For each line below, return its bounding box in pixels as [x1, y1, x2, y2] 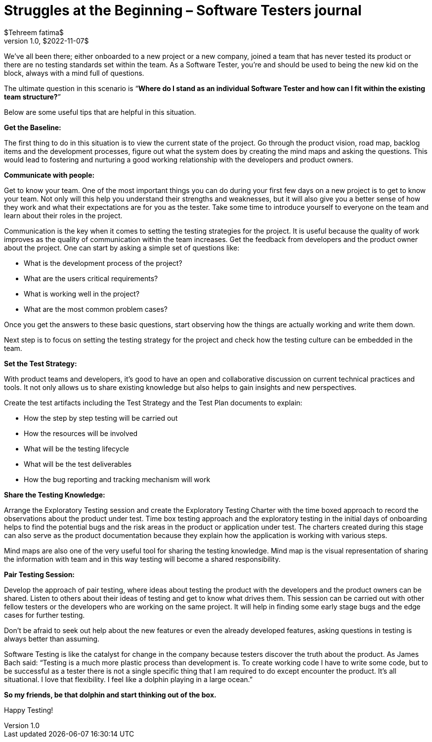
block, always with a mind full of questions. [4, 68, 144, 77]
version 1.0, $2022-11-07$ [4, 36, 89, 45]
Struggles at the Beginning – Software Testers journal [4, 2, 362, 19]
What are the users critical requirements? [24, 274, 158, 283]
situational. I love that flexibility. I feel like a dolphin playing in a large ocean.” [4, 675, 253, 684]
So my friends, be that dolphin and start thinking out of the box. [4, 690, 216, 699]
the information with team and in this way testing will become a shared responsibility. [4, 554, 281, 563]
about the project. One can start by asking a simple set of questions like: [4, 243, 240, 252]
